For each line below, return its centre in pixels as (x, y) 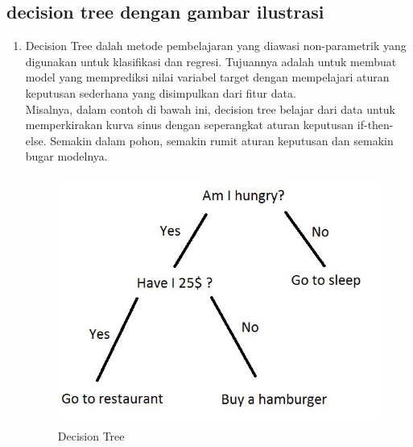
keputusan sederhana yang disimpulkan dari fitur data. (161, 92)
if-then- (375, 125)
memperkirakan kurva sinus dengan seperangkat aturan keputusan (190, 125)
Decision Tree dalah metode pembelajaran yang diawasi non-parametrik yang (216, 46)
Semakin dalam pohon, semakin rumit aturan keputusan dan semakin (222, 140)
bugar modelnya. (66, 156)
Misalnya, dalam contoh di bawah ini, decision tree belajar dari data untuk (211, 109)
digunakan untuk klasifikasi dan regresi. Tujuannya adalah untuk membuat (211, 61)
